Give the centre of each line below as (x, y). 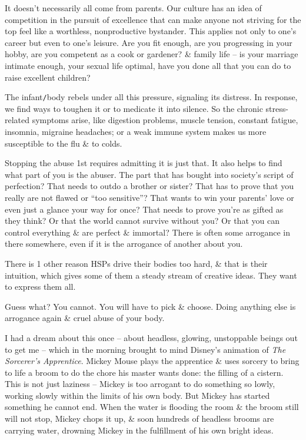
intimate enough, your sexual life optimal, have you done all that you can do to (148, 65)
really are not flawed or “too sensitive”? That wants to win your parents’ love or (149, 197)
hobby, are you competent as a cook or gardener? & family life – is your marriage (152, 54)
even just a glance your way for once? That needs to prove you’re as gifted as (144, 209)
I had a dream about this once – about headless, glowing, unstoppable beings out (151, 337)
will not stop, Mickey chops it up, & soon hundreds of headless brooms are (139, 419)
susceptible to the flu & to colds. (64, 143)
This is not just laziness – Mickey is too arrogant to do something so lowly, (140, 384)
